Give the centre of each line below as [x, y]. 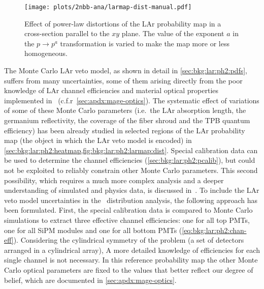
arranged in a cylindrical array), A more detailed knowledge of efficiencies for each [132, 250]
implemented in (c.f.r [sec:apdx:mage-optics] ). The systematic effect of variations [132, 100]
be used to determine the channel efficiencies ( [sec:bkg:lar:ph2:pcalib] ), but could [130, 160]
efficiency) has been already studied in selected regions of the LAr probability [125, 130]
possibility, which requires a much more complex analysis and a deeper [114, 180]
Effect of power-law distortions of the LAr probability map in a [123, 23]
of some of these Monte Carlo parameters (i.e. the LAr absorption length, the [125, 110]
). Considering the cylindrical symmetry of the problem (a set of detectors [129, 240]
